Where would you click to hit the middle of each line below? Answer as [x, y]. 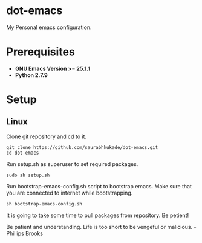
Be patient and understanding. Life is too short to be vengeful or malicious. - [101, 227]
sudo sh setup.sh [28, 175]
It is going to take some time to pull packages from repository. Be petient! [98, 215]
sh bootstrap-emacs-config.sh [44, 204]
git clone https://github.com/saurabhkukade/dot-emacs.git [82, 147]
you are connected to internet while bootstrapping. [70, 193]
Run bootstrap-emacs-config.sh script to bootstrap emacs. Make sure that [99, 186]
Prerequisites [41, 52]
